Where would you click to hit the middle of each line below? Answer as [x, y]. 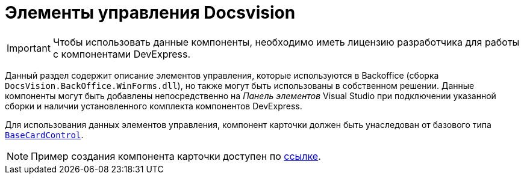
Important [29, 48]
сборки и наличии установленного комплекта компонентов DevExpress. [154, 106]
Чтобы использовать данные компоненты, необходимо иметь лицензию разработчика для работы [286, 42]
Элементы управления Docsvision [150, 13]
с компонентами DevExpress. [122, 54]
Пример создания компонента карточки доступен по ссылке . [176, 156]
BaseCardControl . [44, 135]
